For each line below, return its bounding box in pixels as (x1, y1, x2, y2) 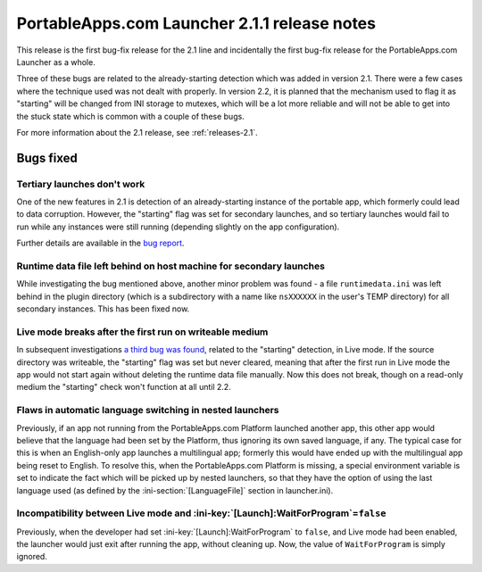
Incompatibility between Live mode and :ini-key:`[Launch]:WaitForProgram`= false (16, 507, 386, 519)
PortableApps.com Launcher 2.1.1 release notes (16, 13, 377, 33)
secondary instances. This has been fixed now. (16, 303, 190, 314)
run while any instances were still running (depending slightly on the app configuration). (16, 221, 340, 232)
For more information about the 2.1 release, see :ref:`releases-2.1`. (16, 127, 258, 137)
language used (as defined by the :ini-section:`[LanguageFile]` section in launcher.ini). (16, 485, 334, 495)
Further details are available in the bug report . (16, 237, 185, 249)
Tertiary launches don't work (16, 178, 145, 190)
